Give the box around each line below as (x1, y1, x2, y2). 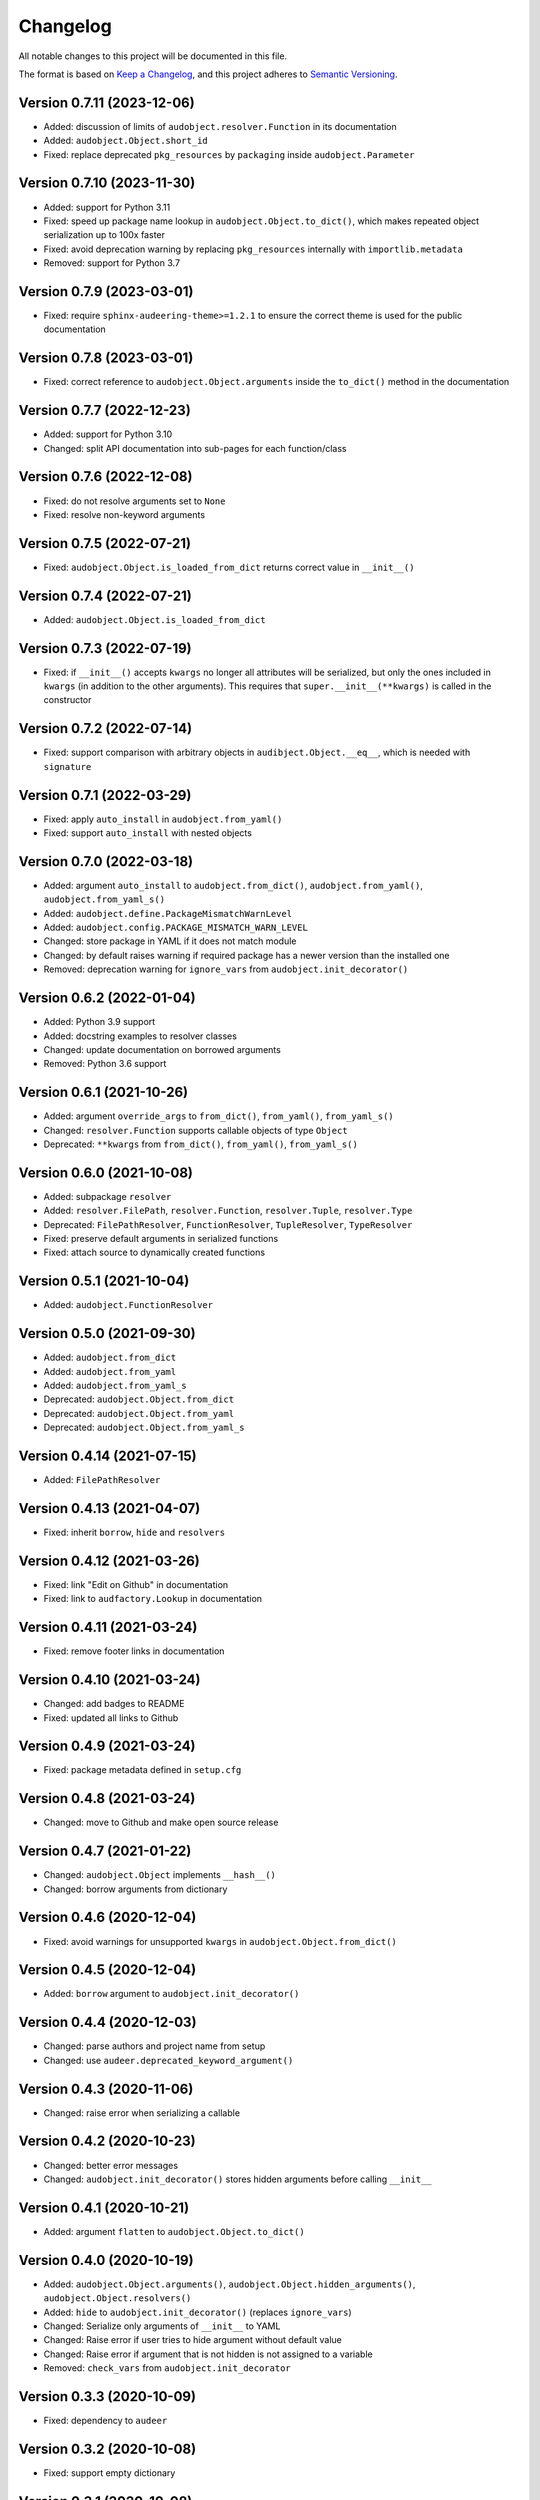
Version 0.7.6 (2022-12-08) (18, 468, 193, 485)
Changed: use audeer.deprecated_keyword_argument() (43, 2054, 294, 2066)
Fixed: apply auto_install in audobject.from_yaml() (43, 813, 283, 825)
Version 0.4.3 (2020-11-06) (18, 2080, 194, 2097)
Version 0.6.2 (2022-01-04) (18, 990, 196, 1007)
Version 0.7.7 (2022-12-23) (18, 402, 192, 419)
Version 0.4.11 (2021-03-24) (18, 1619, 198, 1636)
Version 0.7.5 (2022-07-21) (18, 535, 192, 552)
